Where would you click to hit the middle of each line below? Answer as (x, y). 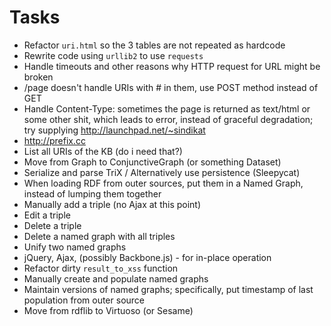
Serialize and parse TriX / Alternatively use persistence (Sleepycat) (162, 172)
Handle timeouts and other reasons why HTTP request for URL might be (172, 66)
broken (38, 77)
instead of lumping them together (92, 193)
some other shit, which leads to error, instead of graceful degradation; (168, 119)
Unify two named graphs (75, 247)
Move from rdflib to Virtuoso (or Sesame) (108, 310)
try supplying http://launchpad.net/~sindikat (114, 130)
